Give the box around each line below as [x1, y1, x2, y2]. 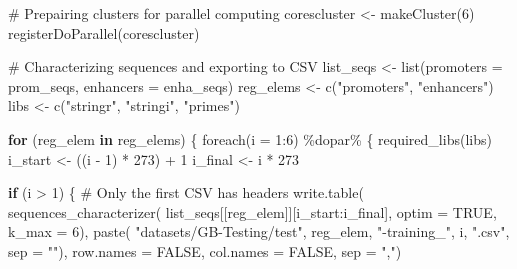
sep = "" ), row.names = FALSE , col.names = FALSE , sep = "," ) [8, 240, 402, 261]
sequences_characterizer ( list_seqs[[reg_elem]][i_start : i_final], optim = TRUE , [8, 201, 497, 222]
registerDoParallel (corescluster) [8, 22, 200, 43]
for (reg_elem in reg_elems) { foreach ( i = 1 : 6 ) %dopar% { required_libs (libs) [8, 128, 492, 149]
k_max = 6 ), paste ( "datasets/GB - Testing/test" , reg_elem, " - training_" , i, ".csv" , [8, 221, 510, 242]
